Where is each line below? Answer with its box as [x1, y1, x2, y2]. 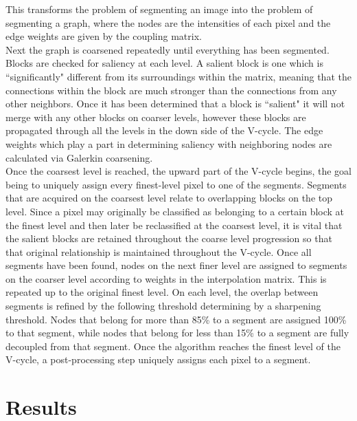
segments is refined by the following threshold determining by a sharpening [5, 299, 321, 313]
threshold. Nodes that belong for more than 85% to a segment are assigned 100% [5, 312, 347, 326]
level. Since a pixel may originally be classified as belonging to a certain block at [5, 204, 345, 218]
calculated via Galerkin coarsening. [5, 150, 153, 164]
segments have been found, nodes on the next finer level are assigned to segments [5, 258, 347, 272]
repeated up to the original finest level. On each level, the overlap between [5, 285, 319, 299]
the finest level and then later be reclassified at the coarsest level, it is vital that [5, 217, 343, 232]
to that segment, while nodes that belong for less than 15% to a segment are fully [5, 325, 349, 340]
